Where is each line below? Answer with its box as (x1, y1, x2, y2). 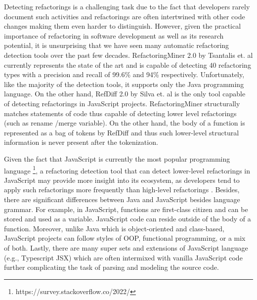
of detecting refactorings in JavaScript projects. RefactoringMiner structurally (4, 98, 240, 108)
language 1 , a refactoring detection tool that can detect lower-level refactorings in (4, 164, 251, 175)
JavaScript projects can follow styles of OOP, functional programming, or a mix (4, 233, 246, 243)
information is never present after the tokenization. (4, 137, 158, 147)
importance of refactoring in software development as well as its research (4, 30, 224, 41)
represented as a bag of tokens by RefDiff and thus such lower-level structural (4, 127, 239, 137)
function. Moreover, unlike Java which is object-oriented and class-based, (4, 223, 224, 233)
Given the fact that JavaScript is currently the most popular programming (4, 153, 230, 164)
